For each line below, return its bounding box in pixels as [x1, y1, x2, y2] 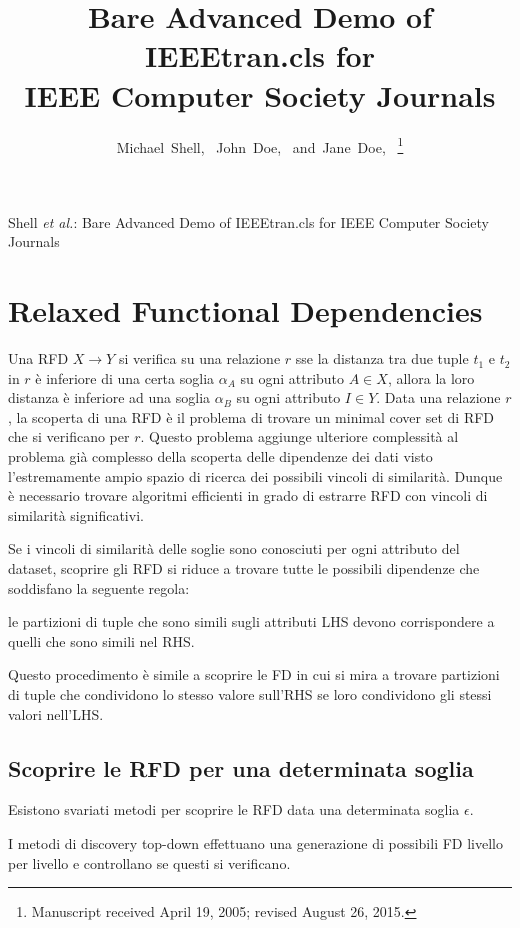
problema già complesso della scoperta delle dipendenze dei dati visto [8, 446, 433, 467]
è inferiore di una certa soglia [35, 367, 215, 388]
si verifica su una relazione [118, 348, 281, 369]
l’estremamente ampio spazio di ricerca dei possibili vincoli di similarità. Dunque [8, 465, 503, 486]
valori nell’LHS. [8, 703, 104, 724]
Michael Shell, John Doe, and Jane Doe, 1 [116, 133, 404, 157]
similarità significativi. [8, 504, 144, 525]
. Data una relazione [376, 387, 501, 408]
